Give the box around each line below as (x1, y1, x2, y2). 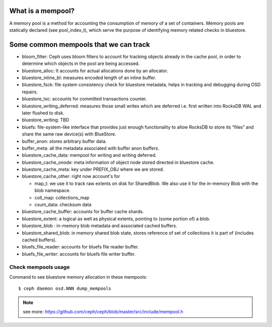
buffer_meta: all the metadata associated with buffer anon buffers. (22, 145, 160, 151)
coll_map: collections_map (34, 194, 90, 201)
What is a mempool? (9, 7, 75, 15)
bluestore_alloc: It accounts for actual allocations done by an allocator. (22, 68, 168, 74)
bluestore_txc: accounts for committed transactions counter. (22, 96, 147, 102)
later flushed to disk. (22, 110, 65, 116)
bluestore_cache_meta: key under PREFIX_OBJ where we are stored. (22, 166, 164, 172)
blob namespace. (34, 187, 71, 193)
